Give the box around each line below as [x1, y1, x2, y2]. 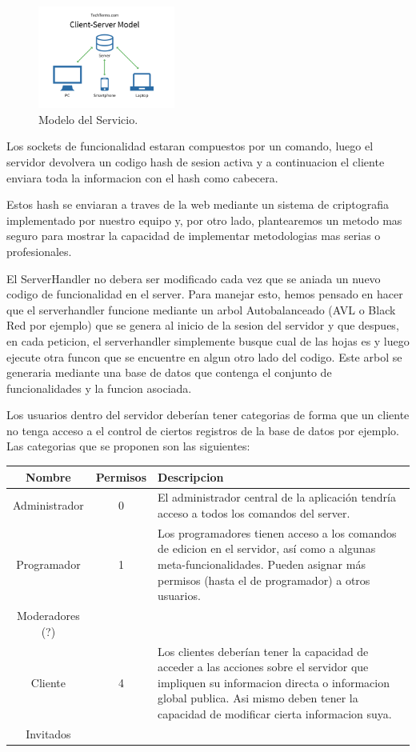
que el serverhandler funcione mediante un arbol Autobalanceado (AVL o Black [6, 301, 396, 318]
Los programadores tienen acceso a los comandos [158, 524, 397, 541]
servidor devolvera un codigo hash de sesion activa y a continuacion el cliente [6, 153, 385, 170]
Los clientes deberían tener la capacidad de [158, 642, 369, 659]
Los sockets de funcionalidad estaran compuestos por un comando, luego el [6, 138, 374, 154]
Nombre [26, 468, 71, 485]
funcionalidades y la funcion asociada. [6, 379, 192, 396]
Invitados [26, 725, 71, 742]
